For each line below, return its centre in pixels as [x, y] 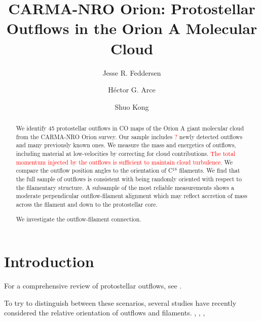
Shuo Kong [132, 106]
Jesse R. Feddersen [132, 72]
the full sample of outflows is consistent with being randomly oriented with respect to [129, 179]
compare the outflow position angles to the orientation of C [94, 170]
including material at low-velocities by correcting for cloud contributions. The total [126, 154]
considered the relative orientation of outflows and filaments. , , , [105, 313]
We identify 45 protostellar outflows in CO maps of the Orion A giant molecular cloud [130, 128]
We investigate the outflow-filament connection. [79, 219]
